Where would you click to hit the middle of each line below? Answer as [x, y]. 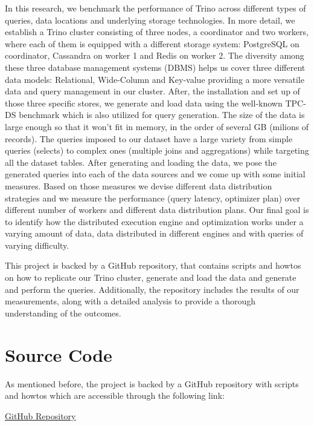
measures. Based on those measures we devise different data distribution [139, 185]
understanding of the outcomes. [63, 313]
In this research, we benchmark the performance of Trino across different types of [155, 8]
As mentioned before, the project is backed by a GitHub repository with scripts [152, 383]
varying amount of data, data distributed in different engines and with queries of [154, 233]
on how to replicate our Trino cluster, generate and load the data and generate [151, 277]
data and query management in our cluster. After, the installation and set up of [152, 91]
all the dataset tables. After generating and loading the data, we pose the [141, 162]
